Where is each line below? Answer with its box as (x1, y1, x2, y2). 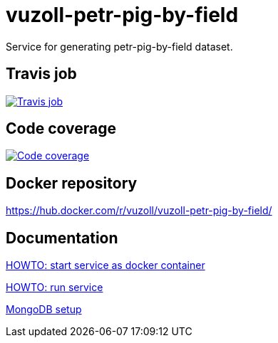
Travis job (6, 65, 77, 83)
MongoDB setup (6, 303, 82, 316)
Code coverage (6, 120, 116, 138)
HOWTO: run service (6, 281, 103, 294)
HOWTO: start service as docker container (6, 259, 205, 272)
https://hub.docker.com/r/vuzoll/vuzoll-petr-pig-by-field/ (6, 204, 272, 217)
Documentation (6, 228, 118, 247)
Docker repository (6, 174, 138, 192)
